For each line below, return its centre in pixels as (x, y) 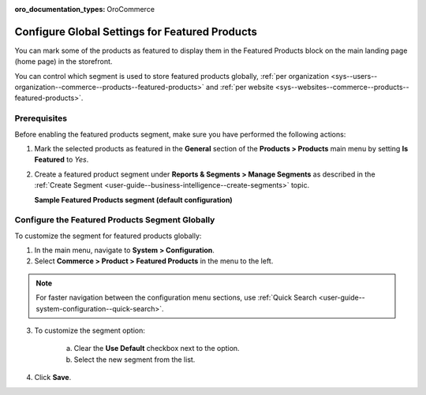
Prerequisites (41, 118)
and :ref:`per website (239, 88)
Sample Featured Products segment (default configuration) (133, 199)
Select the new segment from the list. (135, 360)
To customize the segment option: (90, 330)
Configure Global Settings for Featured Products (136, 32)
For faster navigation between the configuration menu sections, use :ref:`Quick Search (176, 298)
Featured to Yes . (62, 160)
